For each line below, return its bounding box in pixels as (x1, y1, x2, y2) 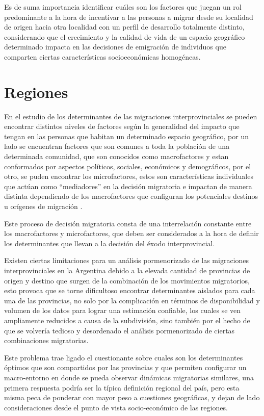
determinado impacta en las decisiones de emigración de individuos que (4, 41, 226, 52)
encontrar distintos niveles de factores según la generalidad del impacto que (4, 121, 240, 132)
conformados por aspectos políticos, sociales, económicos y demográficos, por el (4, 161, 251, 171)
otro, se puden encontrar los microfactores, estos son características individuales (4, 171, 253, 181)
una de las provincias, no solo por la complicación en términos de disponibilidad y (4, 295, 260, 305)
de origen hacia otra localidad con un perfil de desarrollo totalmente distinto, (4, 21, 245, 32)
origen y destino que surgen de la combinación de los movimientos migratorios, (4, 275, 250, 285)
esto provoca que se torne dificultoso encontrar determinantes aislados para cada (4, 285, 255, 296)
